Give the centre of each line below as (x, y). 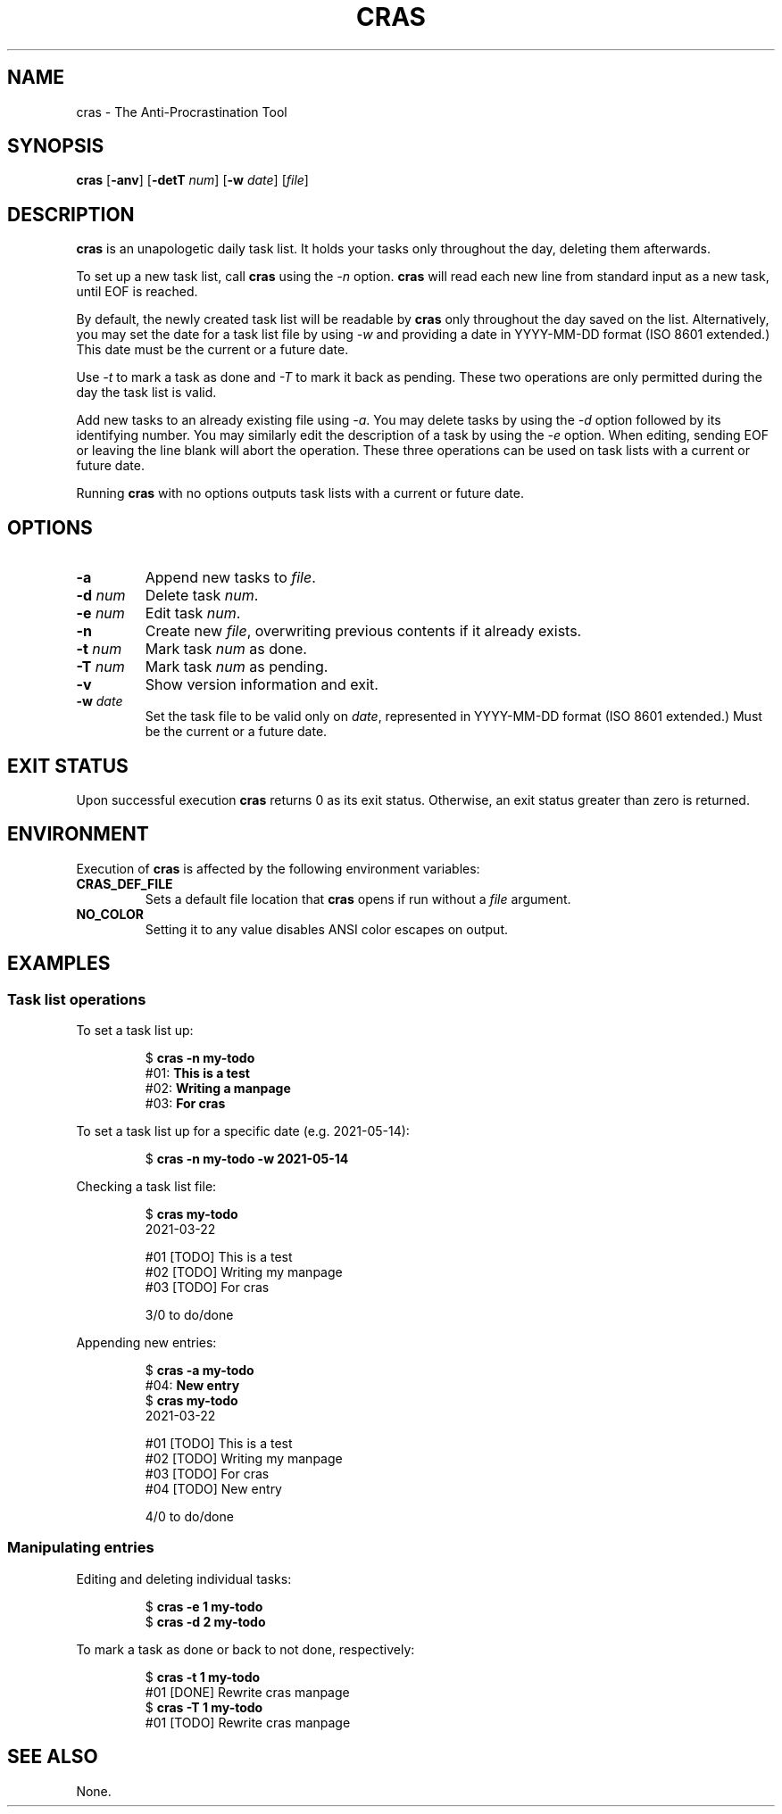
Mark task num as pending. (237, 667)
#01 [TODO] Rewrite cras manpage (248, 1722)
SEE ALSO (53, 1757)
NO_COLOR (110, 914)
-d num (101, 596)
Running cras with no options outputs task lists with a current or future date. (300, 493)
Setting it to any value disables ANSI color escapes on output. (327, 929)
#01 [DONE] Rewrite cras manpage (247, 1692)
